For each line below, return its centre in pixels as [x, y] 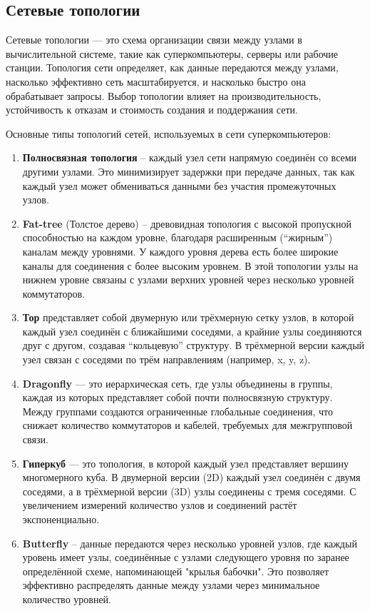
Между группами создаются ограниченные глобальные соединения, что [178, 411]
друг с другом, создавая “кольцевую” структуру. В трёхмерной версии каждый [194, 345]
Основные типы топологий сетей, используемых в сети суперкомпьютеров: [169, 133]
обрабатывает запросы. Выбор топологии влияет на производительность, [164, 95]
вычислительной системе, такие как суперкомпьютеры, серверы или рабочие [172, 53]
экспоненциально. [61, 519]
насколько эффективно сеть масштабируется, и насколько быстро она [156, 81]
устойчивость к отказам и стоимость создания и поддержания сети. [152, 110]
